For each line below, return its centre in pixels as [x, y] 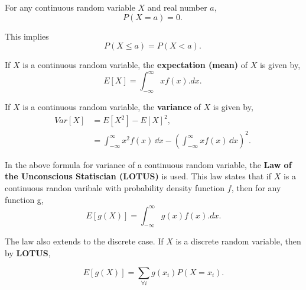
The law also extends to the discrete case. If [84, 241]
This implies [27, 36]
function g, [24, 199]
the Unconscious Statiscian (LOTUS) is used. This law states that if [138, 176]
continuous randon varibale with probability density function [115, 187]
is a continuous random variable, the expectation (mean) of [135, 65]
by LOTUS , [28, 253]
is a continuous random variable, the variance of [112, 107]
